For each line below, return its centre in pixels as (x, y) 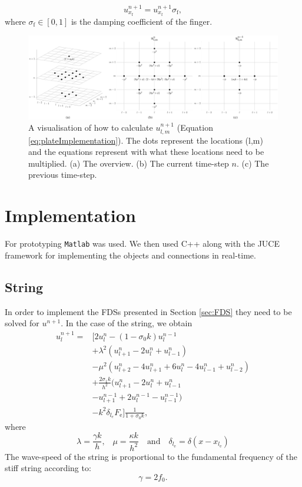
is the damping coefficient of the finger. (142, 21)
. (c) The (253, 163)
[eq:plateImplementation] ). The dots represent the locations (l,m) (146, 140)
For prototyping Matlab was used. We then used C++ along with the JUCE (142, 243)
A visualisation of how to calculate (91, 127)
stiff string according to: (48, 468)
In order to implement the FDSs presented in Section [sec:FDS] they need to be (148, 311)
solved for (22, 323)
